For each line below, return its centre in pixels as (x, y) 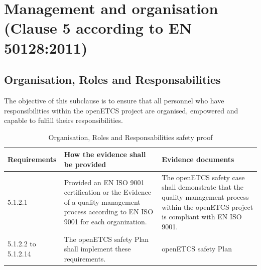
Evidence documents (198, 159)
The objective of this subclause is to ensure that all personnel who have (114, 100)
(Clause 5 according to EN (98, 28)
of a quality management (102, 201)
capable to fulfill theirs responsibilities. (63, 120)
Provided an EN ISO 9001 (104, 182)
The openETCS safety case (203, 177)
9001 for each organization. (105, 221)
